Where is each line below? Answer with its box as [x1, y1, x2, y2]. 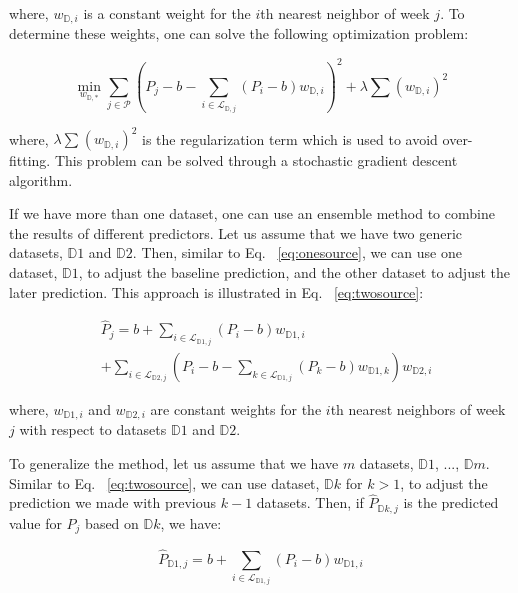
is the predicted [403, 492, 499, 513]
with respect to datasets [19, 419, 167, 440]
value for [9, 512, 62, 533]
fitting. [9, 150, 51, 171]
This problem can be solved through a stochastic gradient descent [54, 150, 458, 171]
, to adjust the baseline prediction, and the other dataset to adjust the [78, 262, 510, 283]
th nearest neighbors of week [330, 398, 506, 419]
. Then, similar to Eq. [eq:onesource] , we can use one [132, 242, 462, 263]
